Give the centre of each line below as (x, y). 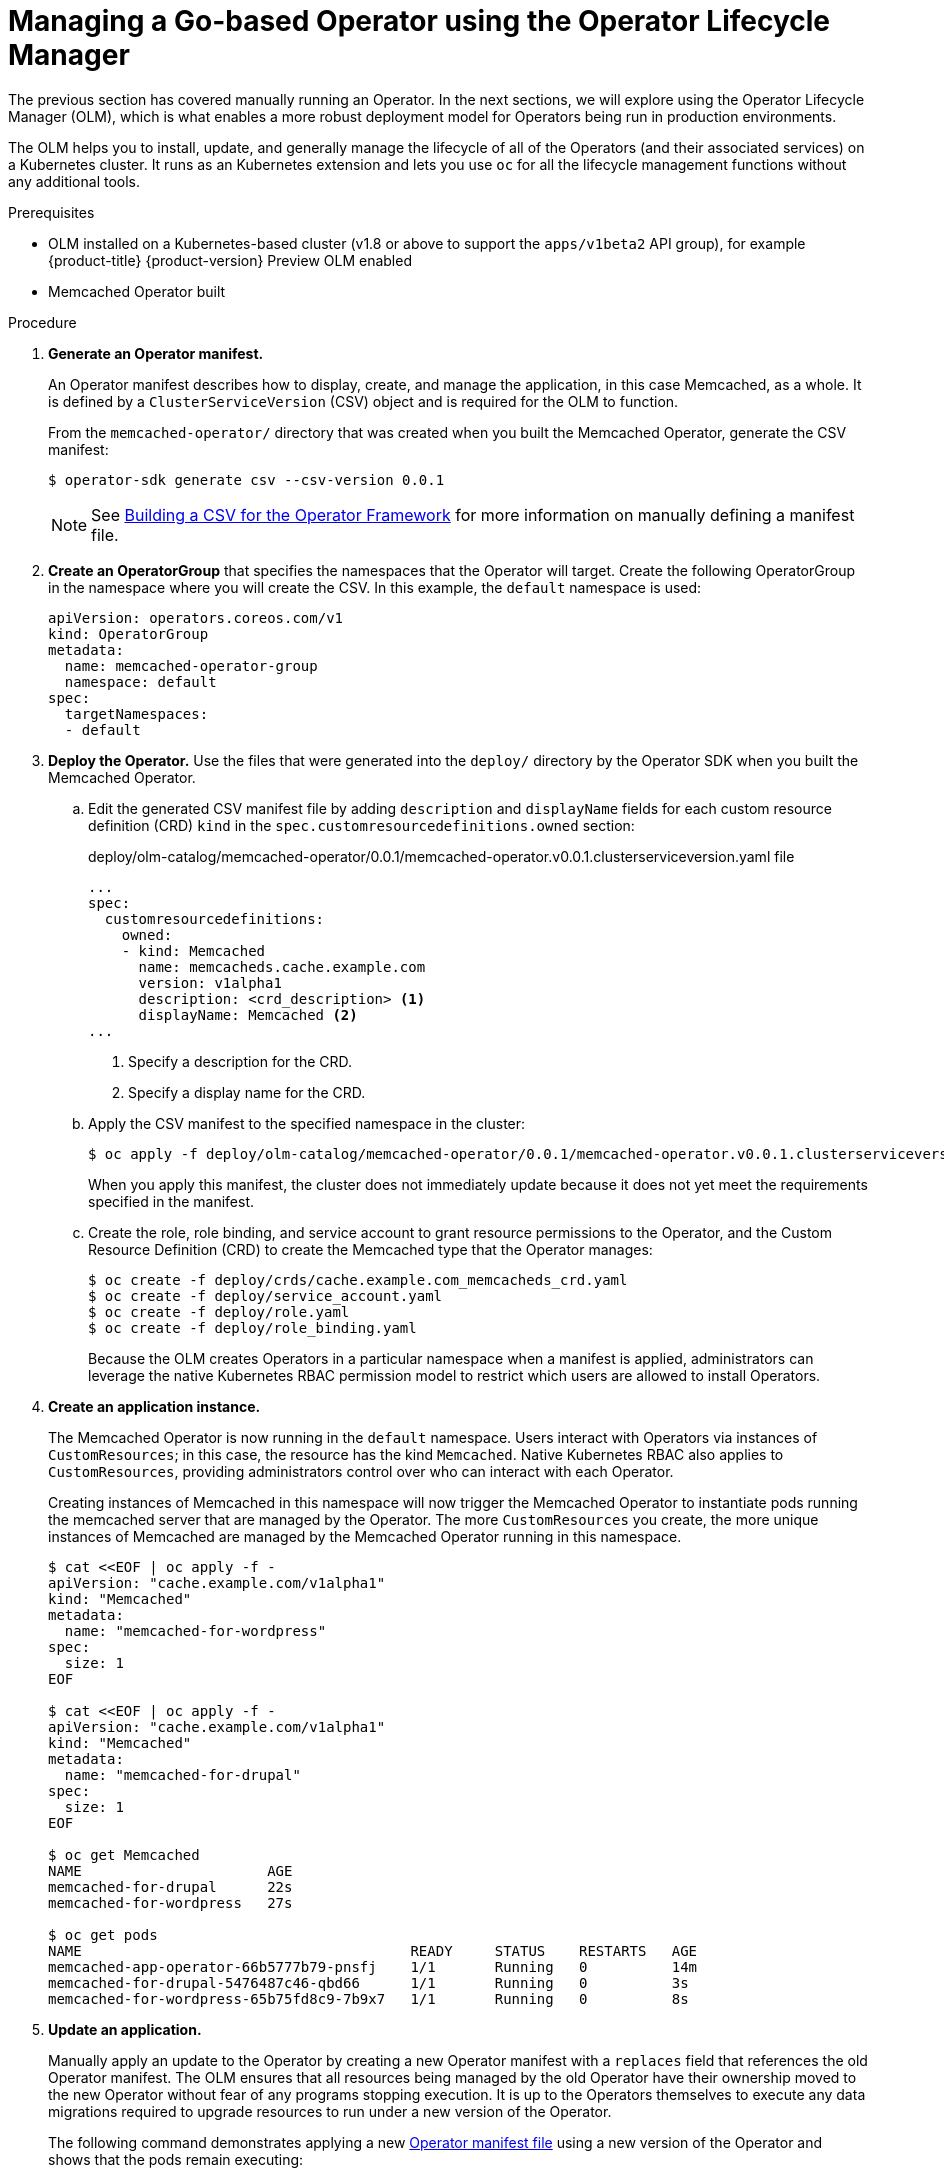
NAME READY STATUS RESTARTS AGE (373, 1950)
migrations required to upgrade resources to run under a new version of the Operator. (330, 2111)
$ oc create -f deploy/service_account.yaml (265, 1295)
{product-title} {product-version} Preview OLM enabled (230, 260)
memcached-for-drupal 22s (170, 1886)
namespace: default (140, 681)
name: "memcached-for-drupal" (182, 1774)
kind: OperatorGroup (128, 633)
